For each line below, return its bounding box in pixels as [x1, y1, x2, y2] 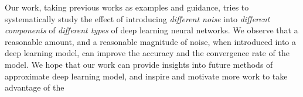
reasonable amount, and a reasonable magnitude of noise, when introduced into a [5, 35, 296, 47]
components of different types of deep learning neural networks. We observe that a [5, 24, 298, 36]
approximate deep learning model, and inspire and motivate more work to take [5, 70, 288, 82]
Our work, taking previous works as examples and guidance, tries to [5, 1, 249, 13]
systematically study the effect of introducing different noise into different [5, 12, 270, 25]
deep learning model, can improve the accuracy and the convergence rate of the [5, 47, 290, 59]
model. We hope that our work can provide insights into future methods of [5, 58, 273, 70]
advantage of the [5, 81, 64, 93]
